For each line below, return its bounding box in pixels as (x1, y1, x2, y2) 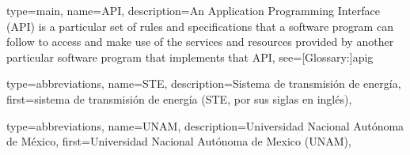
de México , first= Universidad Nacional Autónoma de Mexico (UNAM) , (6, 133, 351, 149)
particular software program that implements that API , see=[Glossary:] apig (6, 48, 374, 65)
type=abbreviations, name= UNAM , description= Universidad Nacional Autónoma (6, 117, 404, 134)
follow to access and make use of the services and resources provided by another (6, 33, 394, 50)
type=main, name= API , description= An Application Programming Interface (6, 2, 381, 18)
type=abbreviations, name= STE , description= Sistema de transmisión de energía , (6, 75, 401, 92)
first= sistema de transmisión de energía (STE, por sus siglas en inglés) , (6, 90, 352, 107)
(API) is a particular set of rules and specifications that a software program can (6, 17, 393, 34)
